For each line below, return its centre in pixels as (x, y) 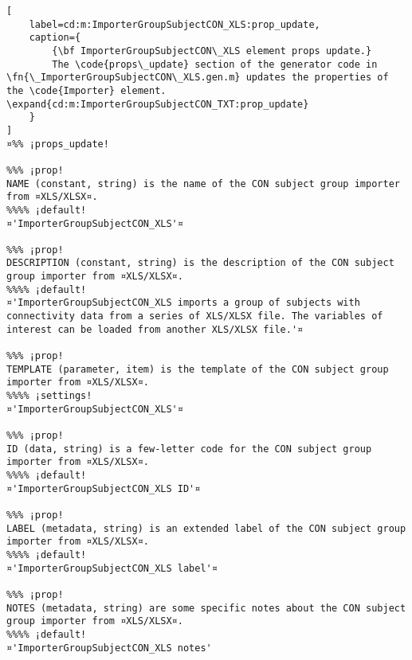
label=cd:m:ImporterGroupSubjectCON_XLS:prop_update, (175, 24)
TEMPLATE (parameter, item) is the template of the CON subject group (198, 369)
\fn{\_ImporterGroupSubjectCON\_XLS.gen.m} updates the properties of (198, 78)
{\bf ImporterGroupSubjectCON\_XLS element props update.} (212, 51)
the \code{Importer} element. (86, 90)
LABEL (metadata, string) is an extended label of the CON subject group (206, 528)
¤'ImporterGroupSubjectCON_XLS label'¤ (112, 568)
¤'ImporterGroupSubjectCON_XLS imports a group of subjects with (183, 303)
